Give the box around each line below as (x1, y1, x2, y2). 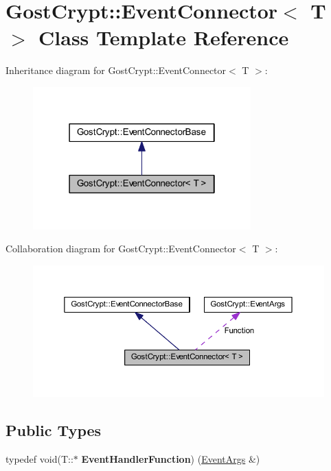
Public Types (5, 420, 102, 441)
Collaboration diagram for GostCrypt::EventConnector (5, 241, 236, 256)
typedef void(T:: (5, 452, 73, 466)
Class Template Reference (38, 23, 289, 51)
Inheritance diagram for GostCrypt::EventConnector (5, 63, 227, 77)
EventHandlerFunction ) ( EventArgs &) (81, 452, 260, 466)
